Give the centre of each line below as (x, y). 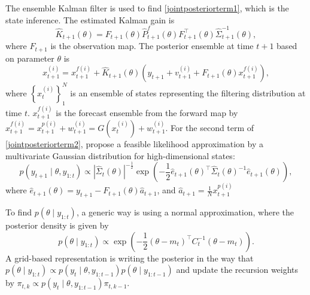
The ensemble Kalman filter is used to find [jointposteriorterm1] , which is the (147, 8)
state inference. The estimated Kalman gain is (90, 19)
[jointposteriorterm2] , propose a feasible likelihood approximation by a (135, 143)
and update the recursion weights (237, 270)
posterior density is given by (57, 225)
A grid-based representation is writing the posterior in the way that (130, 258)
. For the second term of (210, 127)
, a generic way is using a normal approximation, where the (185, 212)
